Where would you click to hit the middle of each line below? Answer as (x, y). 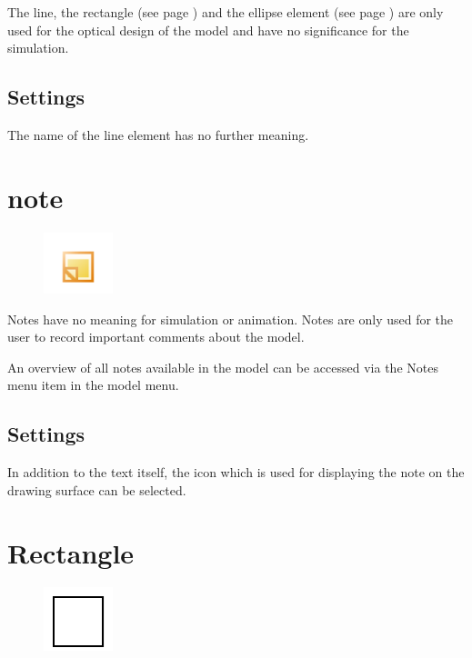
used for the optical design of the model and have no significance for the (208, 30)
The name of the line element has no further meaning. (158, 134)
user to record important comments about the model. (156, 337)
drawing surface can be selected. (97, 489)
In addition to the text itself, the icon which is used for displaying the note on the (236, 472)
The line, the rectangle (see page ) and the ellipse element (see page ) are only (226, 12)
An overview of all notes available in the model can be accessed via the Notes (223, 367)
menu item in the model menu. (93, 385)
